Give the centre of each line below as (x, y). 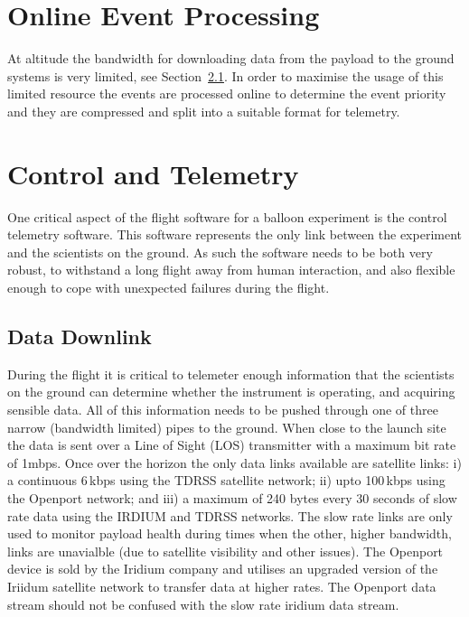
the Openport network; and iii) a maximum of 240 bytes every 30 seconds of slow (232, 497)
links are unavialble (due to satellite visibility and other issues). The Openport (225, 551)
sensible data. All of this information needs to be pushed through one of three (223, 409)
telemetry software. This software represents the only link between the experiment (235, 234)
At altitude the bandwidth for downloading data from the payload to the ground (231, 58)
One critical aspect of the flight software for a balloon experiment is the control (227, 216)
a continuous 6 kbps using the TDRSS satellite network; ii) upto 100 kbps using (226, 480)
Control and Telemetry (153, 173)
